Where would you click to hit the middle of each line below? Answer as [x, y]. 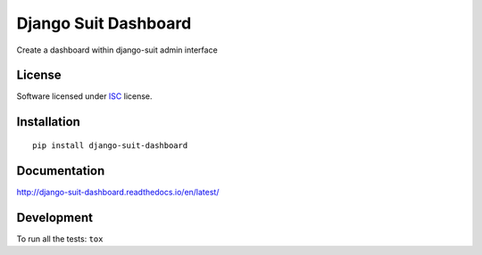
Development [55, 217]
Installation [48, 122]
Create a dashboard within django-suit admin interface [117, 50]
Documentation [61, 171]
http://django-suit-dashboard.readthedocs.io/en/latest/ [118, 192]
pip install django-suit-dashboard [110, 145]
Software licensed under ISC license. [84, 96]
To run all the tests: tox [60, 239]
